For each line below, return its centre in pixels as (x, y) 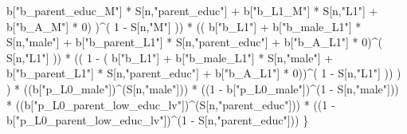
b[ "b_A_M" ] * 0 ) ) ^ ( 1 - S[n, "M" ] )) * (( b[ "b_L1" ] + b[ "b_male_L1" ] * (184, 26)
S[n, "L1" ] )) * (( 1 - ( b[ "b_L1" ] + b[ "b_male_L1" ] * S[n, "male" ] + (170, 57)
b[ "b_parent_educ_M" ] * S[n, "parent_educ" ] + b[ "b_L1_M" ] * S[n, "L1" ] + (192, 10)
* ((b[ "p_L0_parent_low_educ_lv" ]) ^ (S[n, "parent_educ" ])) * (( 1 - (171, 104)
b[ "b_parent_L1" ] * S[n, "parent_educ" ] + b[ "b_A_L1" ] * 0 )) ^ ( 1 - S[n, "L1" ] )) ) (204, 73)
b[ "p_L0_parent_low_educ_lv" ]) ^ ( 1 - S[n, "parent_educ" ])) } (158, 120)
